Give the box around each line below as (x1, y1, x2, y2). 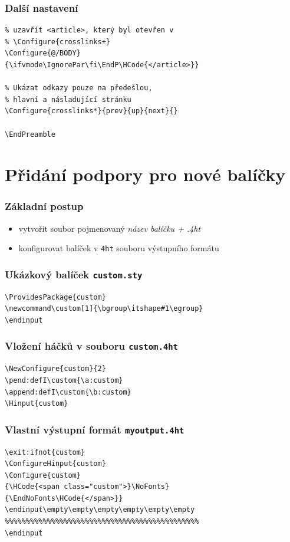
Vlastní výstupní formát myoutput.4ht (5, 422, 184, 436)
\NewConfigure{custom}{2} (5, 364, 106, 373)
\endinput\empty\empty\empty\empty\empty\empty (5, 505, 195, 514)
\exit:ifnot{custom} (5, 448, 85, 456)
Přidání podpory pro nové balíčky (5, 162, 286, 186)
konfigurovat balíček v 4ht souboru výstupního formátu (18, 242, 219, 254)
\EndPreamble (5, 130, 55, 139)
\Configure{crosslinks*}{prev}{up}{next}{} (5, 107, 178, 116)
